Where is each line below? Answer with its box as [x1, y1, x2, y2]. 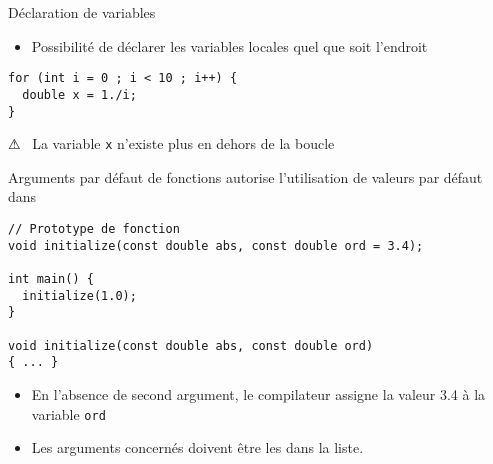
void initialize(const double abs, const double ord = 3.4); [8, 238, 424, 253]
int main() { [8, 271, 94, 286]
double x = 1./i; [22, 87, 137, 102]
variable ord [31, 403, 106, 424]
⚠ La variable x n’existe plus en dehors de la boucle [8, 133, 335, 154]
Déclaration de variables [8, 2, 156, 22]
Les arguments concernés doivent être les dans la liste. [31, 437, 364, 458]
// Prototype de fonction [8, 222, 180, 236]
